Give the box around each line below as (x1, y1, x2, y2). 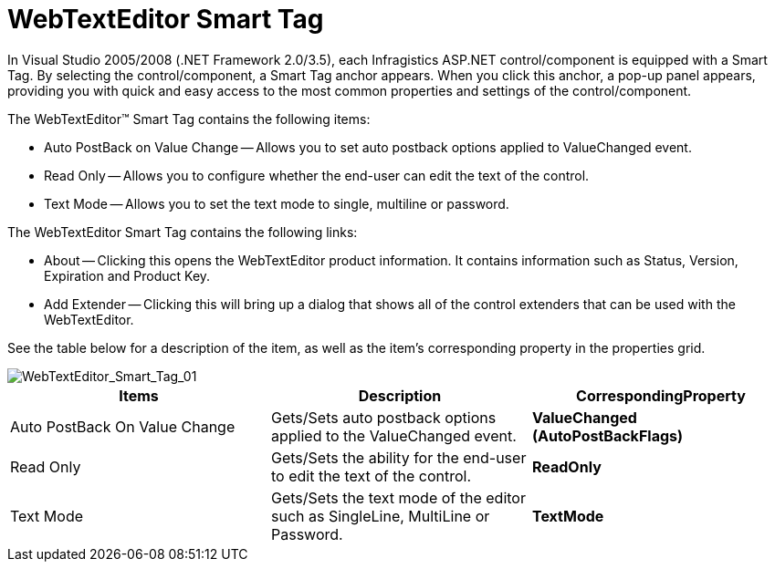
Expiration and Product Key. (44, 267, 211, 284)
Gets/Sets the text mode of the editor (270, 488, 526, 507)
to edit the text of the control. (270, 466, 472, 485)
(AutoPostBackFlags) (531, 426, 684, 445)
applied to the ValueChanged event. (270, 426, 517, 445)
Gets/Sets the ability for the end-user (270, 448, 527, 467)
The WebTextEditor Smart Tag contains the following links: (7, 223, 358, 240)
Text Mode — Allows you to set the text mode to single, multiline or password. (44, 195, 509, 212)
